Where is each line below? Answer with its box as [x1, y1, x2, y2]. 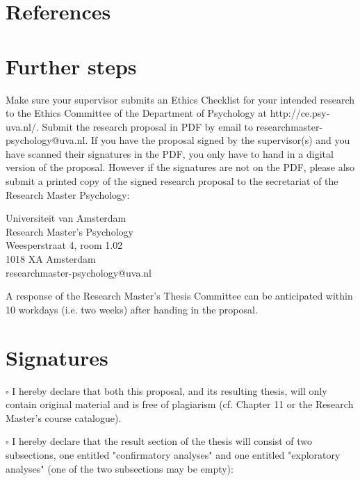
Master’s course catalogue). [6, 410, 122, 425]
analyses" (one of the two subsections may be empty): [6, 461, 234, 475]
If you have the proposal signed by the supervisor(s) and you [90, 133, 350, 147]
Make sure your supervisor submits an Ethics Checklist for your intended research [6, 92, 355, 106]
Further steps [6, 51, 137, 80]
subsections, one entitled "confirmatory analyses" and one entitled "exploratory [6, 447, 341, 462]
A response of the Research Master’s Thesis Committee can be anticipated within [6, 288, 353, 303]
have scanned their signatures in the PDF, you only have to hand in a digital [6, 146, 334, 161]
